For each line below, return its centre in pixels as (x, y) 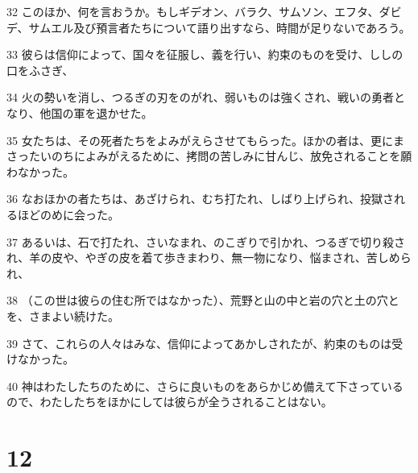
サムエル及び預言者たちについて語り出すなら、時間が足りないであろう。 (219, 27)
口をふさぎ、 (40, 70)
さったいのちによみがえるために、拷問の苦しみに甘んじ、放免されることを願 (209, 156)
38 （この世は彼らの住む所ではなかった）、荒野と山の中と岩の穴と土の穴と (203, 300)
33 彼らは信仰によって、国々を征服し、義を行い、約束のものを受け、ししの (205, 54)
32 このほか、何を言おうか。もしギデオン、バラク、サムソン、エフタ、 (193, 11)
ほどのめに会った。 (68, 214)
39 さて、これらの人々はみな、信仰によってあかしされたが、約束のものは (199, 343)
